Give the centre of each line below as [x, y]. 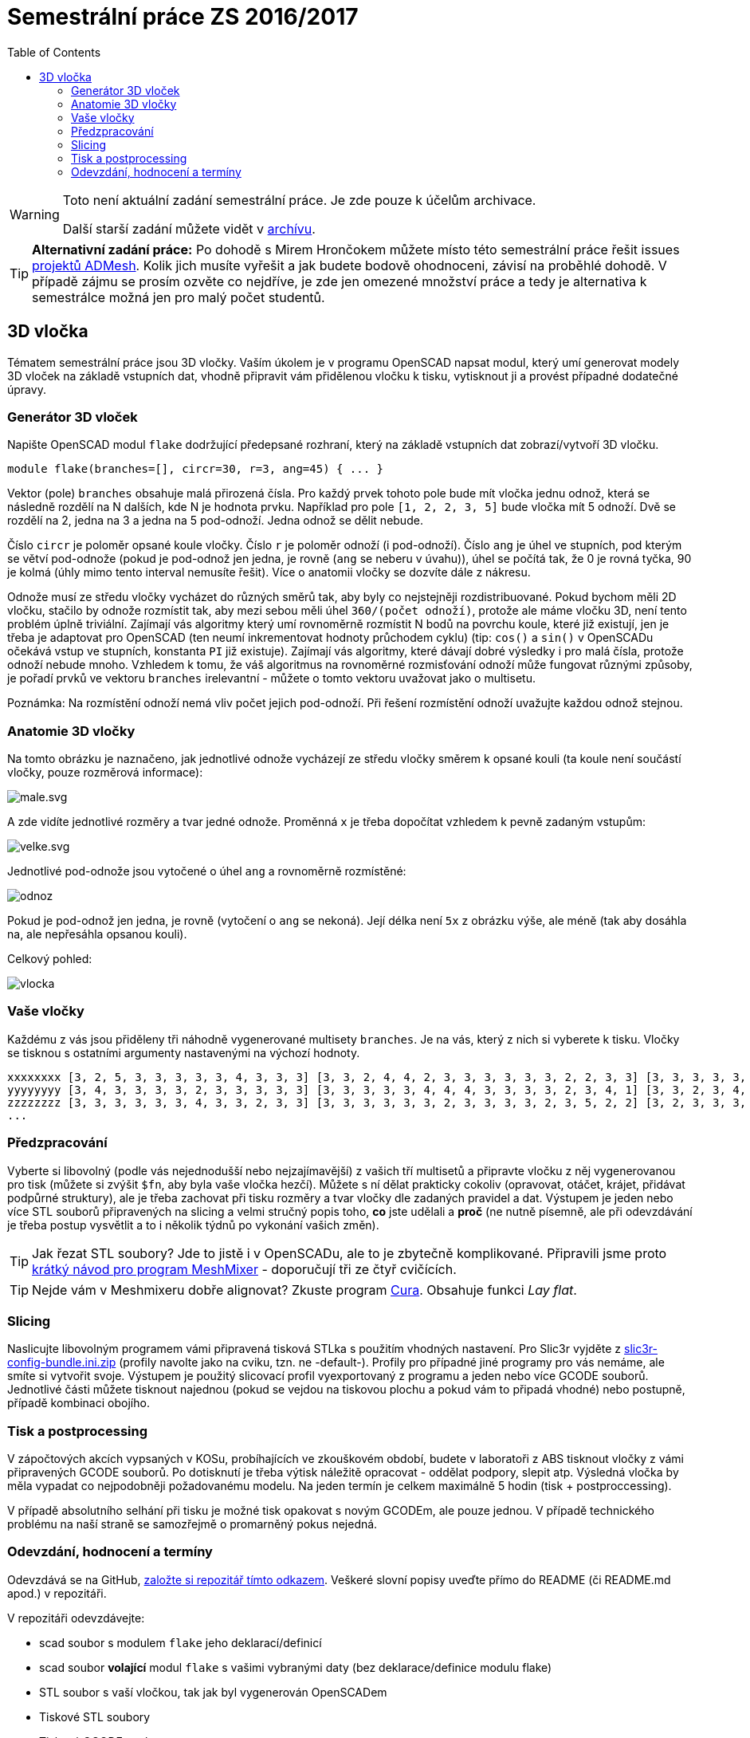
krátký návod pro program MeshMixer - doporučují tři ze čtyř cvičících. [244, 1269]
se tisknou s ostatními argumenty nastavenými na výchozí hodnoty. [184, 1052]
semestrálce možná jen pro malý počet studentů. [179, 297]
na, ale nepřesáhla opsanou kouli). [97, 934]
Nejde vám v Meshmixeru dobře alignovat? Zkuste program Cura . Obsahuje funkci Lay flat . [304, 1290]
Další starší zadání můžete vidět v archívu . [189, 228]
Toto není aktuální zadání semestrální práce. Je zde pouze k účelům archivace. [299, 200]
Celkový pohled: [50, 959]
